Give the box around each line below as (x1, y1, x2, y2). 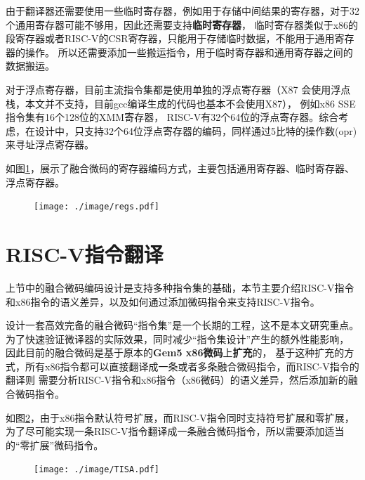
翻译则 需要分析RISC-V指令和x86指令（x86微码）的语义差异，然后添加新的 (6, 372, 348, 387)
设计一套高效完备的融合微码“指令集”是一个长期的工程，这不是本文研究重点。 (6, 318, 359, 332)
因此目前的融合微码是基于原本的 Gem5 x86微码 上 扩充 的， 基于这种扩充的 (6, 345, 345, 360)
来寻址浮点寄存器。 (6, 137, 94, 152)
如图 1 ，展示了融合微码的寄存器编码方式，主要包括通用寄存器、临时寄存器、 (6, 160, 354, 175)
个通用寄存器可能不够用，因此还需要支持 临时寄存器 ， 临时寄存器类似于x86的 (6, 17, 359, 32)
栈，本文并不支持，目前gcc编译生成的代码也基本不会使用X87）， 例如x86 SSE (6, 96, 356, 110)
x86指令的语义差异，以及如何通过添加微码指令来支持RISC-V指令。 (15, 294, 320, 309)
